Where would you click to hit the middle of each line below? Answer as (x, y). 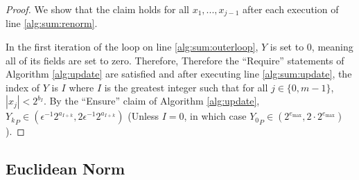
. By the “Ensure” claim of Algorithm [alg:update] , (151, 101)
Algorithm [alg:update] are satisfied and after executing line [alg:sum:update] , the (179, 74)
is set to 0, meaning (312, 47)
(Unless (143, 116)
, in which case (215, 116)
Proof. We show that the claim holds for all (97, 9)
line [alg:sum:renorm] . (52, 23)
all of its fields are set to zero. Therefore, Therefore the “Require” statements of (175, 60)
